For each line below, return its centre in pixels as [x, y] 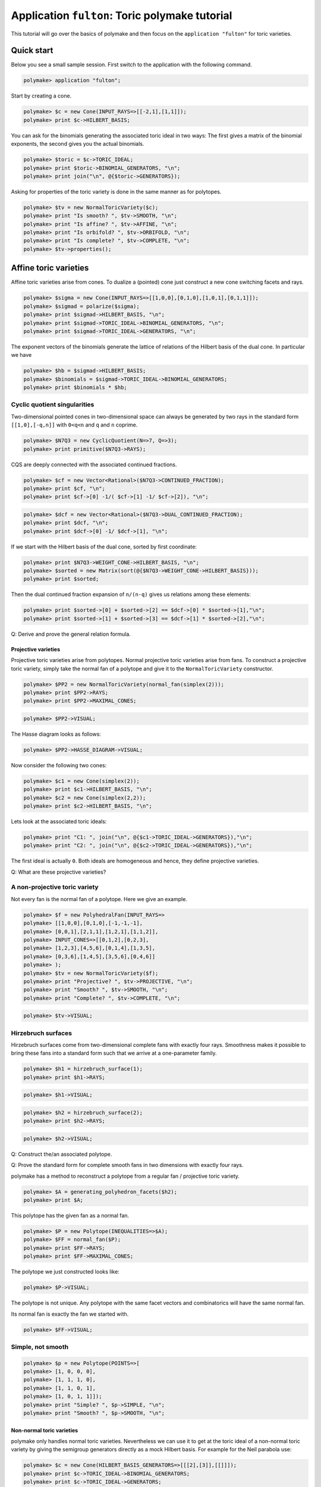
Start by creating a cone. [41, 96]
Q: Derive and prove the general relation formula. [71, 634]
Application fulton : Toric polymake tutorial [122, 15]
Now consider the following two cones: [59, 765]
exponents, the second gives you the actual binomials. [78, 144]
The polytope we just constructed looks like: [65, 1272]
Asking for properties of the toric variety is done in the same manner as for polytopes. [116, 192]
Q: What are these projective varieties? [59, 872]
